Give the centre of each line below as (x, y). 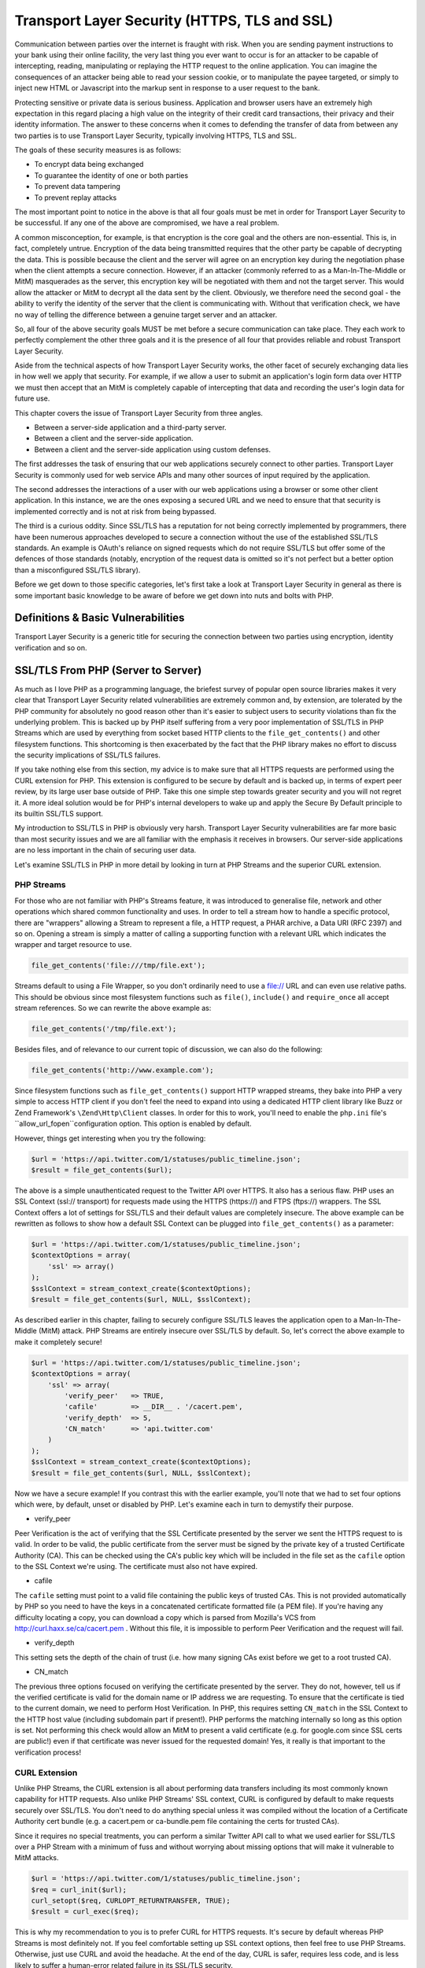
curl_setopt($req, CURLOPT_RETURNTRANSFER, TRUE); (131, 1901)
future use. (32, 398)
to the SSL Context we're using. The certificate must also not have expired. (136, 1566)
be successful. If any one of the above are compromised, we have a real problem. (147, 223)
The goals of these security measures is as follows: (98, 150)
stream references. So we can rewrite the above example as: (113, 1008)
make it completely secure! (58, 1341)
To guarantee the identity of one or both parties (111, 175)
